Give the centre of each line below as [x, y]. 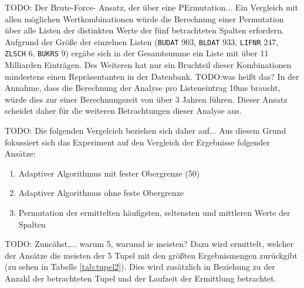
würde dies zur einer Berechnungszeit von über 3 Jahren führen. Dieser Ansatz [146, 99]
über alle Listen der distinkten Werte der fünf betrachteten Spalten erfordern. [144, 30]
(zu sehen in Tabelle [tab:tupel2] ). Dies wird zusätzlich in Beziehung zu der [140, 267]
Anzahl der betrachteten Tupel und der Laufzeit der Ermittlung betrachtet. [141, 278]
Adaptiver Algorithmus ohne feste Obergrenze [101, 193]
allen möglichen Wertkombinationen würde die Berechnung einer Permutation [144, 18]
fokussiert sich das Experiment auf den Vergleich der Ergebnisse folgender [137, 142]
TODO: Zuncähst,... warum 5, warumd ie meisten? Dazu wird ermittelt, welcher [149, 244]
